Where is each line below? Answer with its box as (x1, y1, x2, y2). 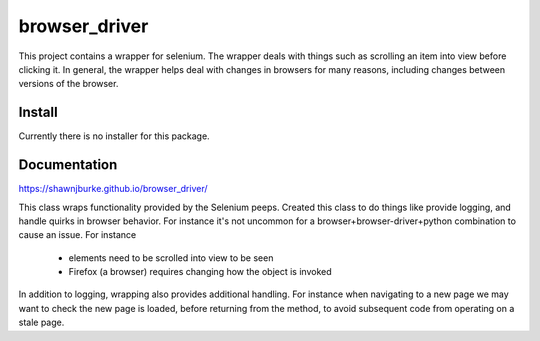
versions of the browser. (18, 78, 119, 90)
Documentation (18, 156, 118, 174)
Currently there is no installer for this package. (18, 130, 210, 142)
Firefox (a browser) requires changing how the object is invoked (68, 266, 332, 278)
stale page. (18, 316, 65, 329)
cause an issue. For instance (18, 229, 137, 241)
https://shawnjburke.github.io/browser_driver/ (18, 183, 209, 195)
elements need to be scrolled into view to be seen (68, 251, 274, 264)
